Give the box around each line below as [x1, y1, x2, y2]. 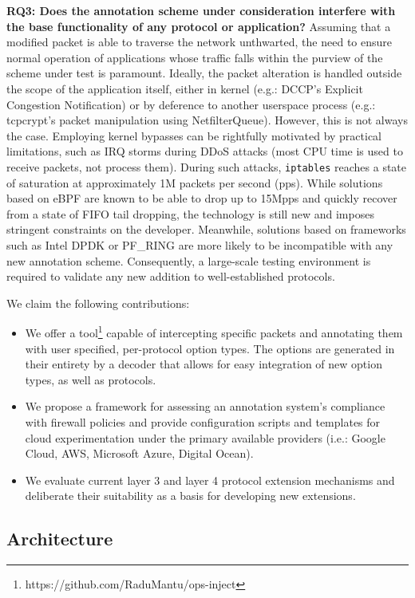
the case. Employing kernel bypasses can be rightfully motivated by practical [6, 127, 382, 144]
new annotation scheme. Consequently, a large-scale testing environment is [6, 252, 371, 269]
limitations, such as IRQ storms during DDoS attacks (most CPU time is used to [6, 143, 403, 159]
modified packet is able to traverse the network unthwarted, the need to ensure [6, 33, 392, 50]
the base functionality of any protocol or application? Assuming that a [6, 18, 391, 34]
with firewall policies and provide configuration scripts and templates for [25, 413, 381, 430]
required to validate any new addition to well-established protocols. [6, 268, 335, 285]
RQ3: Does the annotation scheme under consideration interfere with [6, 2, 396, 18]
